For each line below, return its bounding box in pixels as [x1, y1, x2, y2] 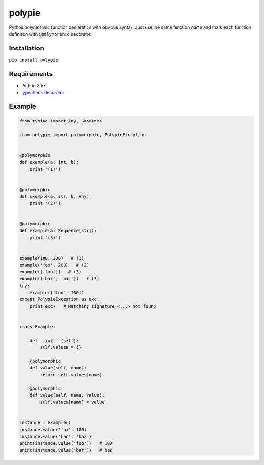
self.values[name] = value [40, 399, 105, 405]
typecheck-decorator [21, 90, 65, 96]
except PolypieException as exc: [19, 296, 100, 302]
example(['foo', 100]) [29, 290, 84, 295]
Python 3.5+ [21, 82, 46, 88]
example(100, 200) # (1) [19, 255, 84, 261]
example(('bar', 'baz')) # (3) [19, 276, 100, 282]
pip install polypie [9, 57, 59, 63]
